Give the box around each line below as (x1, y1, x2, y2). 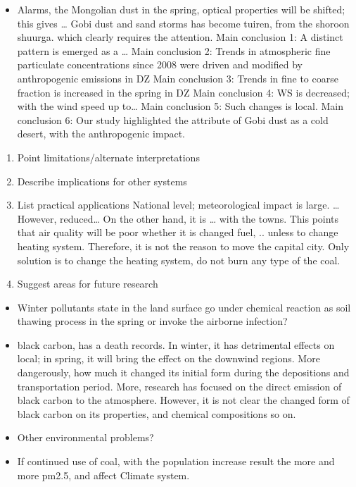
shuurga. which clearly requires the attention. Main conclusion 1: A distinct (17, 30, 343, 44)
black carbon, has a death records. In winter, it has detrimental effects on (17, 337, 335, 352)
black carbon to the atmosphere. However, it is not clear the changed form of (17, 393, 350, 407)
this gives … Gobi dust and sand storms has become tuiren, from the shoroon (17, 16, 350, 30)
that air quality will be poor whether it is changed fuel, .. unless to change (17, 225, 338, 240)
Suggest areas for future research (17, 276, 158, 291)
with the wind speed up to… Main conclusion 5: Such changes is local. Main (17, 99, 343, 113)
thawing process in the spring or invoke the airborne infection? (17, 314, 288, 328)
